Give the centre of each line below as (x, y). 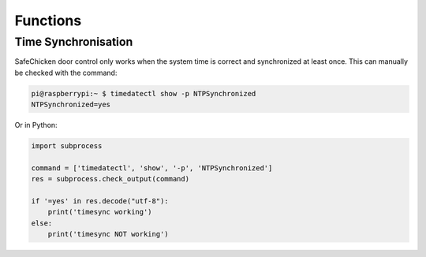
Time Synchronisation (74, 42)
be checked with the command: (66, 73)
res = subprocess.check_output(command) (110, 179)
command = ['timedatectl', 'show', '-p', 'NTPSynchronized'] (152, 168)
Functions (48, 20)
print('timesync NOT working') (108, 234)
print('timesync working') (100, 212)
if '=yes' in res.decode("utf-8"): (100, 201)
